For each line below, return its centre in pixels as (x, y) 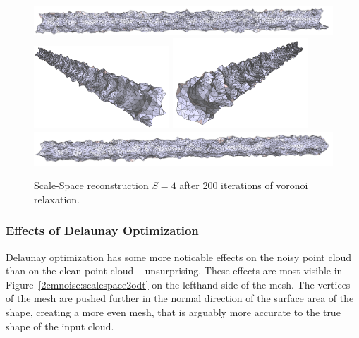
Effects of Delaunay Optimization (102, 230)
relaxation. (57, 199)
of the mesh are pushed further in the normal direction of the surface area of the (180, 298)
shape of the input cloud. (60, 326)
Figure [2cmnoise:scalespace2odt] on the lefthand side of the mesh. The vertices (178, 284)
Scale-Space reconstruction (91, 185)
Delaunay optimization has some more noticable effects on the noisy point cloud (179, 256)
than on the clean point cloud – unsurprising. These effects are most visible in (174, 271)
